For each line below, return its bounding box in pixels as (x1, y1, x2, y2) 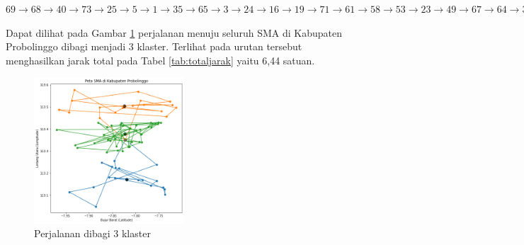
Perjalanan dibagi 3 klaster (34, 226, 151, 241)
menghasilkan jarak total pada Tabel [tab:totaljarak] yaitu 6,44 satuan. (6, 52, 315, 67)
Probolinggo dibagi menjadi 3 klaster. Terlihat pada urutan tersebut (6, 39, 302, 54)
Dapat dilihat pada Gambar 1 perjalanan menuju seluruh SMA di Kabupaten (6, 25, 343, 40)
